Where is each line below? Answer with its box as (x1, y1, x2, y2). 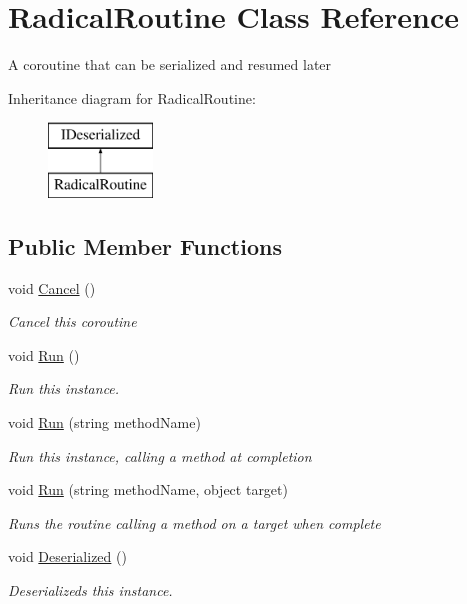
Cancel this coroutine (8, 311, 137, 332)
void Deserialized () (8, 546, 127, 567)
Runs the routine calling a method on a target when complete (8, 512, 381, 533)
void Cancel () (8, 277, 96, 298)
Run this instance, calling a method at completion (8, 445, 312, 466)
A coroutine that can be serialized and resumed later (8, 54, 332, 75)
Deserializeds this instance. (8, 580, 173, 601)
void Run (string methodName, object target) (8, 479, 288, 500)
